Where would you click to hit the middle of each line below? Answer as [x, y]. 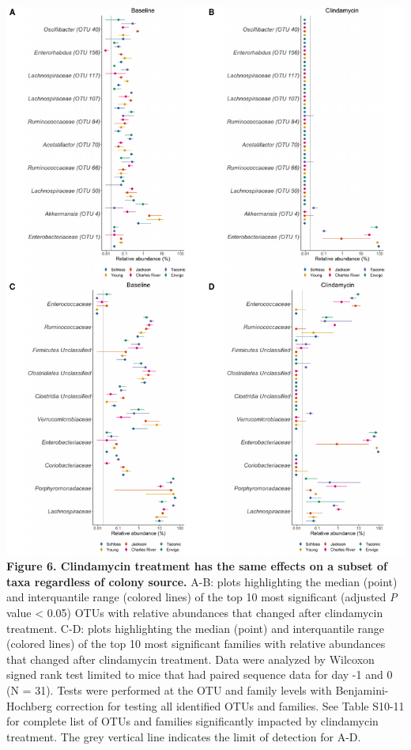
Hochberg [29, 705]
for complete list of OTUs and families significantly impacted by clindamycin [192, 721]
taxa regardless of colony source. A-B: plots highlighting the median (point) [202, 581]
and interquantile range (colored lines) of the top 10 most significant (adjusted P [202, 597]
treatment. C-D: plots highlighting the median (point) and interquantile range [196, 628]
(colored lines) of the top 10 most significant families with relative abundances [196, 644]
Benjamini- [362, 690]
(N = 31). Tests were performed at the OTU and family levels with [169, 690]
